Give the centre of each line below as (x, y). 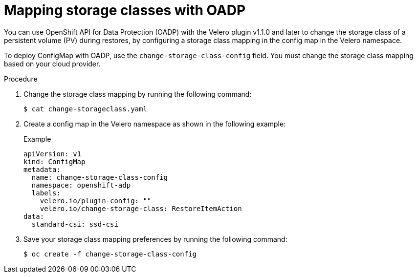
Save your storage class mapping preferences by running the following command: (155, 239)
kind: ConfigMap (55, 161)
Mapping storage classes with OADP (125, 10)
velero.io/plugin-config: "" (96, 201)
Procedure (21, 79)
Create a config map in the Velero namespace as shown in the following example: (155, 124)
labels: (46, 193)
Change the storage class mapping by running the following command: (138, 94)
